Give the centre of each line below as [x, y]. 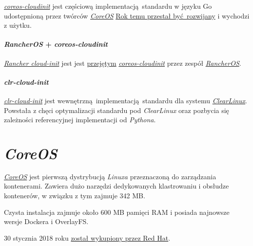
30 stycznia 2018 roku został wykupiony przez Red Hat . [87, 237]
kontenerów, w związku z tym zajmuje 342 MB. [75, 196]
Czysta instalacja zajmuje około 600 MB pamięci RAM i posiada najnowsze [117, 212]
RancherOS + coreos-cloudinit [56, 44]
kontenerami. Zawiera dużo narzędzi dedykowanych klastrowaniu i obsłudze [117, 186]
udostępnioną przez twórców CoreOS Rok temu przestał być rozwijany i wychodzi [127, 15]
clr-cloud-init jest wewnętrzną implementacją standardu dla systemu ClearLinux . [126, 100]
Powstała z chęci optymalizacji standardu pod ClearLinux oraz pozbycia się [117, 110]
